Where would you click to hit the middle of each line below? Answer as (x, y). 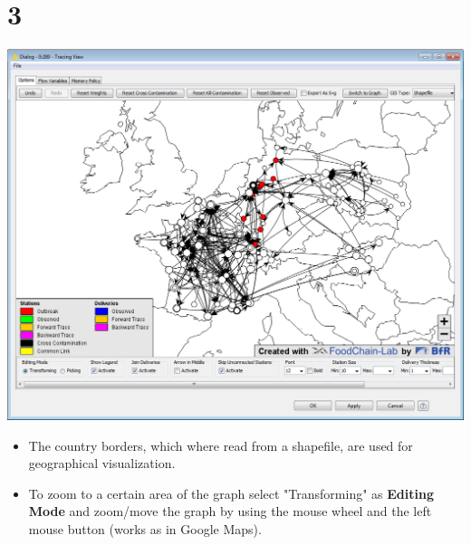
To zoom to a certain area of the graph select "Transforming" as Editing (231, 493)
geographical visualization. (102, 463)
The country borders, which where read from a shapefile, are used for (221, 445)
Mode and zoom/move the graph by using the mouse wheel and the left (230, 511)
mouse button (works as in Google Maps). (145, 529)
